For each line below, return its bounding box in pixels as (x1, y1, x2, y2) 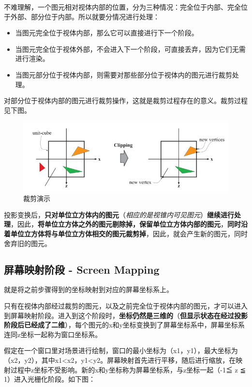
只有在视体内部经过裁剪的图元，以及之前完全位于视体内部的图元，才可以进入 (4, 300, 248, 310)
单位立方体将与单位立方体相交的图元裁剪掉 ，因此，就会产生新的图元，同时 (10, 228, 248, 238)
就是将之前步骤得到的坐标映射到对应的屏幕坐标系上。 (4, 284, 173, 294)
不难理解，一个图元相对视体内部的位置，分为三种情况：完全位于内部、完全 (4, 2, 241, 12)
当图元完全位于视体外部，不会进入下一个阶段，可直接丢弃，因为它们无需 (15, 44, 246, 54)
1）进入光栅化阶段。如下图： (4, 374, 95, 384)
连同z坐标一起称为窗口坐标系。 (4, 329, 102, 339)
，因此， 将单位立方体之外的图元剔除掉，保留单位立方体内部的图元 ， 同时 (11, 219, 241, 229)
